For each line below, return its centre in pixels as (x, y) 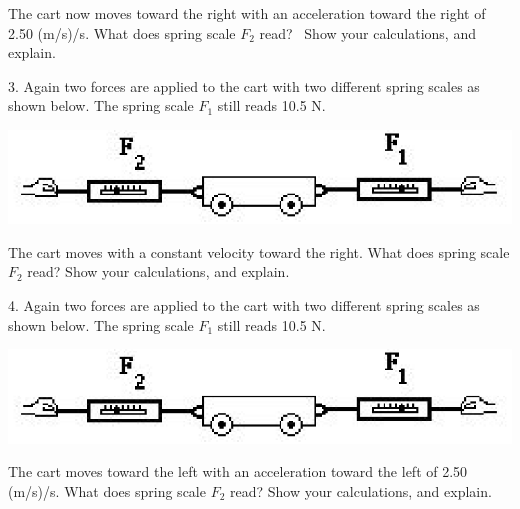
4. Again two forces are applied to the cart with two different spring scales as (244, 305)
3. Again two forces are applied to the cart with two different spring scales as (244, 85)
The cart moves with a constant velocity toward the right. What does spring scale (259, 251)
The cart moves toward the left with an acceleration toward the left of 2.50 (238, 471)
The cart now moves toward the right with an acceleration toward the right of (247, 13)
